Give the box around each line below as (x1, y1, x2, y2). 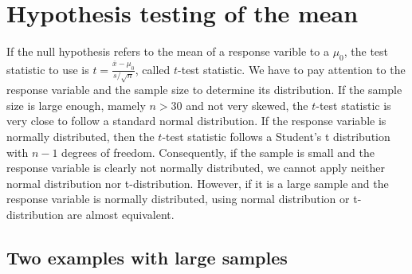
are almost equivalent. (67, 205, 175, 222)
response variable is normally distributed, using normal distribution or (6, 190, 350, 207)
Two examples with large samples (6, 245, 288, 269)
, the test (343, 43, 389, 60)
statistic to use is (6, 61, 89, 77)
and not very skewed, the (186, 96, 308, 113)
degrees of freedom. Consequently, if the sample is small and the (61, 143, 375, 160)
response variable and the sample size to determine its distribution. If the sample (6, 81, 402, 98)
